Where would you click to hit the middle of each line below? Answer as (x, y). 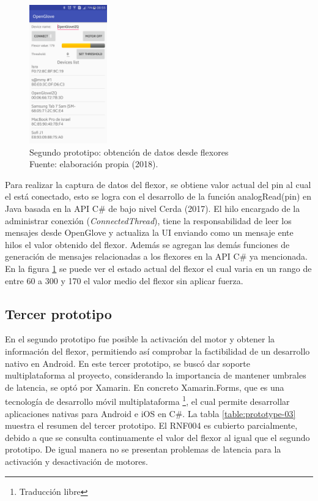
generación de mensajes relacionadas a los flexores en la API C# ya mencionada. (156, 256)
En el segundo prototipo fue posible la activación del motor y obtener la (140, 339)
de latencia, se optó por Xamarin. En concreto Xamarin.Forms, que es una (145, 387)
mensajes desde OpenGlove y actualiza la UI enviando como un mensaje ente (149, 232)
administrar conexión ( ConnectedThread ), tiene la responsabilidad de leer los (148, 220)
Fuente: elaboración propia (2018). (94, 164)
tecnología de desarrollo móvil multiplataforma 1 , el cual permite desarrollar (147, 401)
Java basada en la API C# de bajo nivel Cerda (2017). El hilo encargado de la (153, 209)
